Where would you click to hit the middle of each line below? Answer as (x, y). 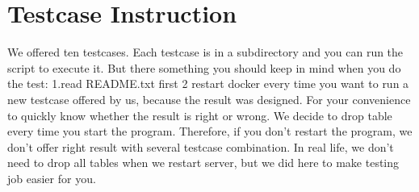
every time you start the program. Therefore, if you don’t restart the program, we (210, 131)
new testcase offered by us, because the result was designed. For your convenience (209, 99)
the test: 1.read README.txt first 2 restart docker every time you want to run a (208, 83)
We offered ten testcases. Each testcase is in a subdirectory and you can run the (205, 52)
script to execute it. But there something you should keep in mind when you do (204, 67)
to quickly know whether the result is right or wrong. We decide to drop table (200, 115)
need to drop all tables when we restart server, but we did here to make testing (203, 163)
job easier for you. (52, 178)
